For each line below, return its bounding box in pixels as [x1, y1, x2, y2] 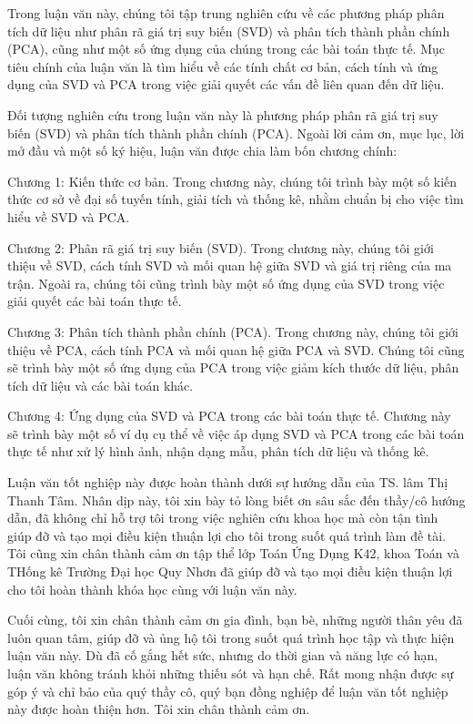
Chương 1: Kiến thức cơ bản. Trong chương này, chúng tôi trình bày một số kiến [7, 171, 458, 190]
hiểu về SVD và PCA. [7, 207, 130, 226]
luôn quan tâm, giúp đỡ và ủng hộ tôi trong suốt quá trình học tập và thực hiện [7, 627, 455, 647]
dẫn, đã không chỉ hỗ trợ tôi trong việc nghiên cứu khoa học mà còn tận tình [7, 508, 438, 527]
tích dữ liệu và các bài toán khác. [7, 375, 194, 394]
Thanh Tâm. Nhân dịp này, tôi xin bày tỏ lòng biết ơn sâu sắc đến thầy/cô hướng [7, 490, 466, 509]
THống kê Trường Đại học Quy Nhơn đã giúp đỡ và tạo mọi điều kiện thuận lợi [7, 562, 453, 581]
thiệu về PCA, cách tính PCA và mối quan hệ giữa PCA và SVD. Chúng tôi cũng [7, 340, 465, 359]
